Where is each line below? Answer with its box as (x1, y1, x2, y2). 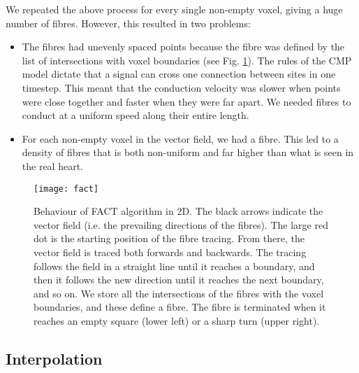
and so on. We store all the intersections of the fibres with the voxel (34, 286, 324, 300)
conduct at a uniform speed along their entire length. (22, 108, 249, 122)
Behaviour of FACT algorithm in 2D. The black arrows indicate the (34, 204, 323, 218)
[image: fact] (34, 183, 99, 194)
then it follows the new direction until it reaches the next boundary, (34, 272, 324, 287)
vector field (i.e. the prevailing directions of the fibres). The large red (34, 217, 328, 232)
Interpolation (6, 347, 103, 369)
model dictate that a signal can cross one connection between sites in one (22, 66, 336, 81)
